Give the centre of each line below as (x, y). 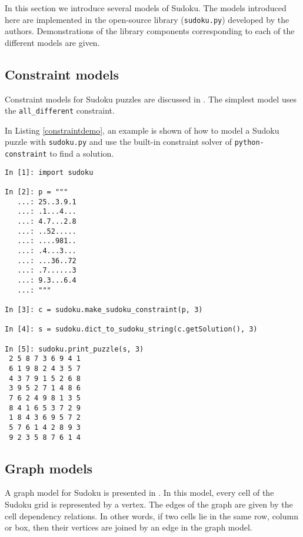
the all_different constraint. (60, 110)
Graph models (49, 468)
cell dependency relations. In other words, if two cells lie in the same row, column (151, 516)
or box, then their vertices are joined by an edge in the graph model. (129, 527)
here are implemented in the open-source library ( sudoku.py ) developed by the (147, 19)
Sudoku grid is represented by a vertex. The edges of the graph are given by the (149, 504)
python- (249, 143)
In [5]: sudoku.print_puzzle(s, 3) (74, 349)
